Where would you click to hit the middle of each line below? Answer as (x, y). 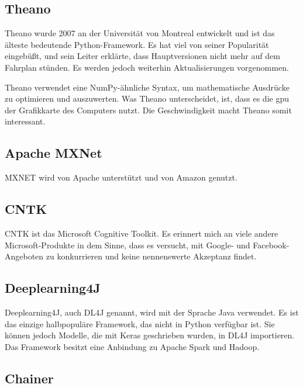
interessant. (25, 121)
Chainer (29, 378)
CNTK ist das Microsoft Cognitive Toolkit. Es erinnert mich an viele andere (142, 233)
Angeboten (24, 256)
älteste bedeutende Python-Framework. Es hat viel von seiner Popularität (137, 44)
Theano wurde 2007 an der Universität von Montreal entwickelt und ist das (140, 33)
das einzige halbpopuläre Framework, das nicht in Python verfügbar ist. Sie (140, 323)
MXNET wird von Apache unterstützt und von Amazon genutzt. (121, 177)
